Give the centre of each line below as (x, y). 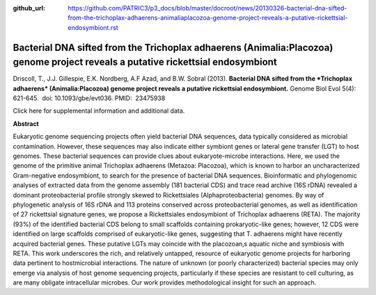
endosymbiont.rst (93, 27)
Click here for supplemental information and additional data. (99, 111)
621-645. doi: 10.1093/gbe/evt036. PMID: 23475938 (89, 98)
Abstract (26, 123)
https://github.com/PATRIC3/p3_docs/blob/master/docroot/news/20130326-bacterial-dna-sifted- (207, 8)
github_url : (29, 8)
